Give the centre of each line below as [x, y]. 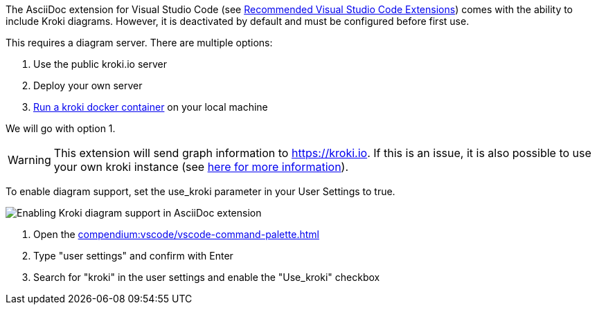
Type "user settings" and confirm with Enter [133, 256]
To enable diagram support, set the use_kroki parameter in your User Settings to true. [201, 191]
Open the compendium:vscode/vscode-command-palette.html [176, 234]
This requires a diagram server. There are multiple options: [139, 43]
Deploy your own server [88, 85]
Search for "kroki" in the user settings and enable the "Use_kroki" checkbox [207, 277]
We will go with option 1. [61, 128]
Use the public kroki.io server [100, 64]
